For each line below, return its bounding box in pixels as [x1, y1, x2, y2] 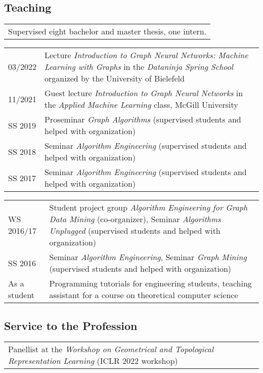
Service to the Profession [4, 317, 138, 333]
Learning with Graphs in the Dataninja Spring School [45, 61, 233, 73]
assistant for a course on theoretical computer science [49, 289, 238, 301]
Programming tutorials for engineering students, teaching [49, 277, 252, 289]
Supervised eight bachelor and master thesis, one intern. [8, 25, 207, 37]
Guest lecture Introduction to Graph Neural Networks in [45, 87, 243, 99]
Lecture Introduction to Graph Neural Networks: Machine [45, 49, 248, 61]
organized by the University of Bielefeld [45, 72, 185, 85]
